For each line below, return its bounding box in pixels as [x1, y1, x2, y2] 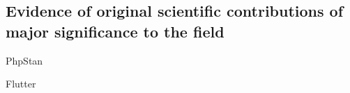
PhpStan [6, 53, 43, 67]
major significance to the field [6, 20, 225, 42]
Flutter [6, 76, 36, 91]
